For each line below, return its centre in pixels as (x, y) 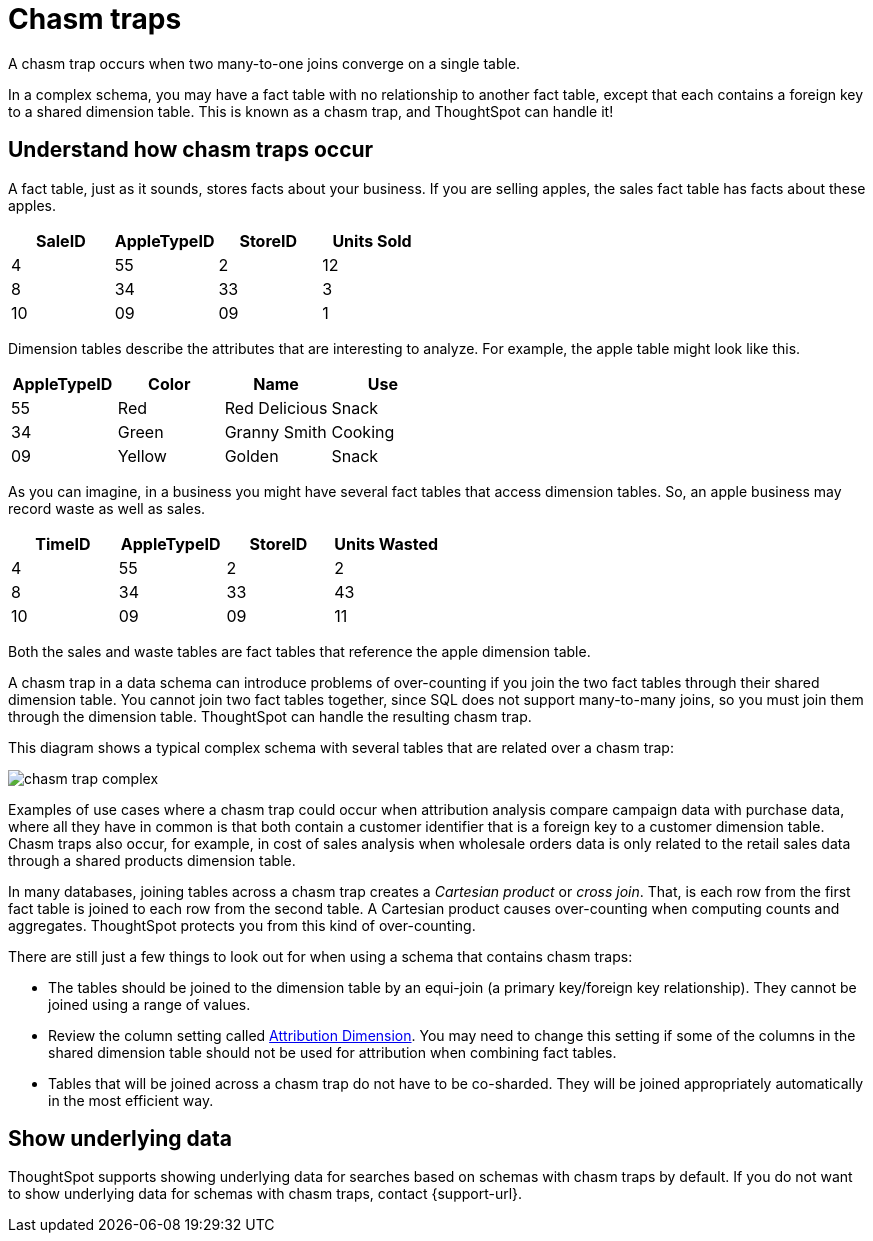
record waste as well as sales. (107, 508)
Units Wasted (386, 543)
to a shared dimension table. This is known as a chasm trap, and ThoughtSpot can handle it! (311, 111)
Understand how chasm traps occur (191, 150)
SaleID (61, 240)
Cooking (363, 431)
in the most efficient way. (131, 1100)
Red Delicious (276, 407)
